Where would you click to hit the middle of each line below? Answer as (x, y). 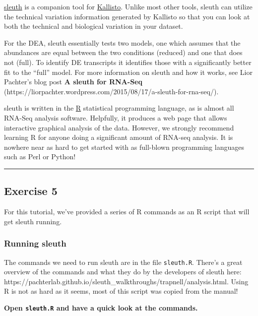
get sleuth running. (33, 221)
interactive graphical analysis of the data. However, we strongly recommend (119, 127)
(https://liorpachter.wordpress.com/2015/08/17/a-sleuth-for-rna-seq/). (111, 91)
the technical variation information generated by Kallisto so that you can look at (127, 16)
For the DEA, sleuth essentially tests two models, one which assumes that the (122, 42)
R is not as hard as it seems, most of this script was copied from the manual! (121, 291)
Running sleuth (35, 243)
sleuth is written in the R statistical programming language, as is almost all (119, 108)
